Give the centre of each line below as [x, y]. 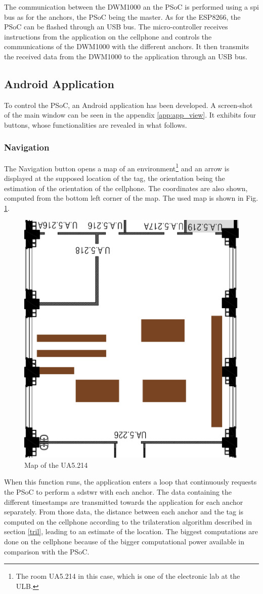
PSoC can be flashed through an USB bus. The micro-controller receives [116, 27]
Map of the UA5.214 [56, 465]
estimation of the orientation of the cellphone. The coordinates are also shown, [126, 188]
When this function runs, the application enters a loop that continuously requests [130, 482]
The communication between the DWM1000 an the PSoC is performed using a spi [131, 7]
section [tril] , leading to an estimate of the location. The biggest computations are [131, 531]
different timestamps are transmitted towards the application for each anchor [124, 502]
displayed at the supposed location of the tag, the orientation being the [115, 178]
